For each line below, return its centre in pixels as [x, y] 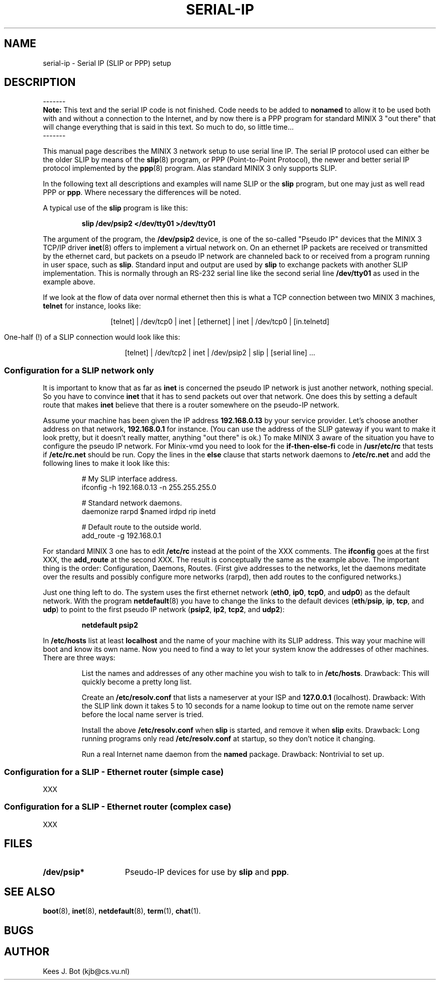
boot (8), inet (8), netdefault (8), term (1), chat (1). [122, 911]
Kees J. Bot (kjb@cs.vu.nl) [86, 971]
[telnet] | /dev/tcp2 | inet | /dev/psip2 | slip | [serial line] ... [220, 353]
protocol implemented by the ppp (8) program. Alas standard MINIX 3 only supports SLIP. [190, 168]
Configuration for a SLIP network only [79, 370]
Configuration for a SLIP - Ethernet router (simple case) [114, 772]
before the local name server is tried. [143, 715]
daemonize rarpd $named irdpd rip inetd [149, 512]
